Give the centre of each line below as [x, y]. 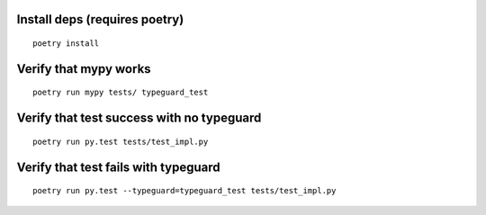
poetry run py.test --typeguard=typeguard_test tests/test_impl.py [184, 191]
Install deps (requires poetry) [100, 19]
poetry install [66, 44]
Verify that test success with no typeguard [139, 118]
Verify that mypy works [84, 69]
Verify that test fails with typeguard [118, 167]
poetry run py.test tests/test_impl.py [121, 141]
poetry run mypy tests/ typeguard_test [121, 93]
